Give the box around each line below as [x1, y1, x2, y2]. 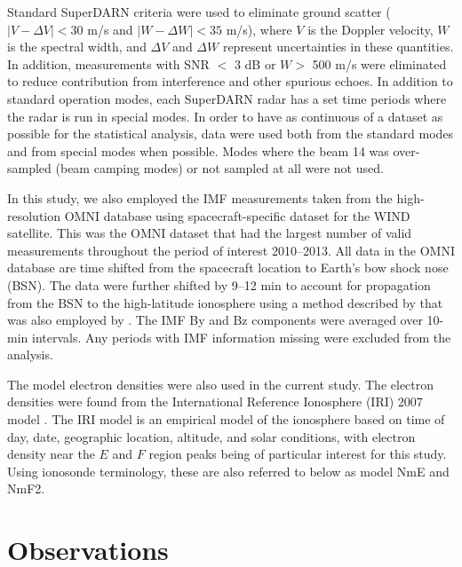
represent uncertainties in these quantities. [222, 37, 454, 56]
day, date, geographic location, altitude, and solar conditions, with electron [7, 427, 416, 445]
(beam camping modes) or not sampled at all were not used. [55, 159, 384, 177]
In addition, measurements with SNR [7, 54, 210, 73]
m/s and [87, 20, 133, 38]
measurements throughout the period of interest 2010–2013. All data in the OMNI [7, 240, 456, 259]
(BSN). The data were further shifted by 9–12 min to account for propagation [7, 275, 431, 294]
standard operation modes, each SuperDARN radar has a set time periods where [7, 89, 447, 107]
